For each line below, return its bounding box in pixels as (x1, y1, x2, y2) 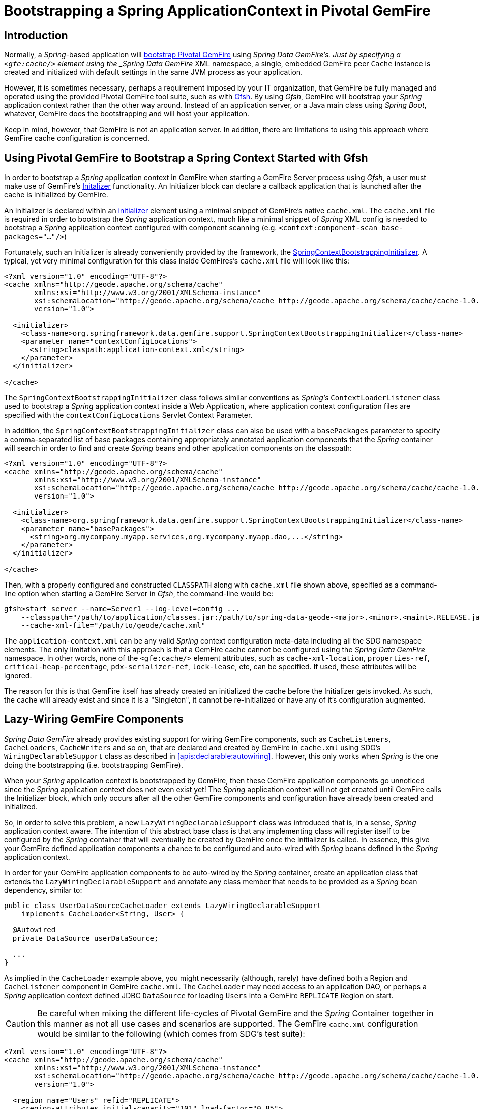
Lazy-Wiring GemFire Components (4, 713, 184, 726)
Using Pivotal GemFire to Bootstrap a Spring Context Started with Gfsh (4, 151, 368, 164)
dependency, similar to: (4, 885, 82, 894)
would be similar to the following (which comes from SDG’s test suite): (37, 1028, 305, 1039)
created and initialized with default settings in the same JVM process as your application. (4, 68, 303, 77)
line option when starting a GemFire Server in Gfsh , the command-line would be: (4, 589, 274, 598)
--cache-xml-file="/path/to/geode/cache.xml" (21, 621, 206, 630)
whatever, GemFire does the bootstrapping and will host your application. (4, 109, 250, 119)
